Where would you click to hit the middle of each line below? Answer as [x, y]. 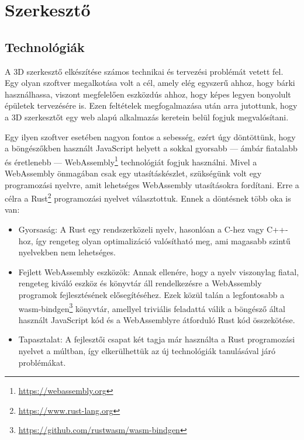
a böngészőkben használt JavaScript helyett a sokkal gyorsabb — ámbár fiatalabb [151, 148]
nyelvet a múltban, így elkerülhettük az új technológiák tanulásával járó [147, 351]
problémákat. [42, 362]
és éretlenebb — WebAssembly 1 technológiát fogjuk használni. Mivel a [131, 161]
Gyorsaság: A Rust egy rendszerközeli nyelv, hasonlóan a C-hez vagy [141, 229]
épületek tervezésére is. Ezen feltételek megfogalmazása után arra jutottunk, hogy [151, 105]
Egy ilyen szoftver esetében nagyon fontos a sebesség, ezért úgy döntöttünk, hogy [150, 136]
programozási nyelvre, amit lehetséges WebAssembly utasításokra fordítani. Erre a [152, 184]
